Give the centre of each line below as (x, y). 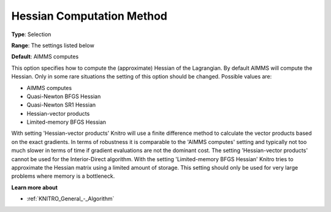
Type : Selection (31, 34)
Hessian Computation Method (89, 16)
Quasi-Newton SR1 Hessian (61, 105)
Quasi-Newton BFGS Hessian (64, 96)
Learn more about (35, 187)
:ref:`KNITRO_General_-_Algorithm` (70, 199)
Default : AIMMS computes (45, 57)
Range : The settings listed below (53, 45)
